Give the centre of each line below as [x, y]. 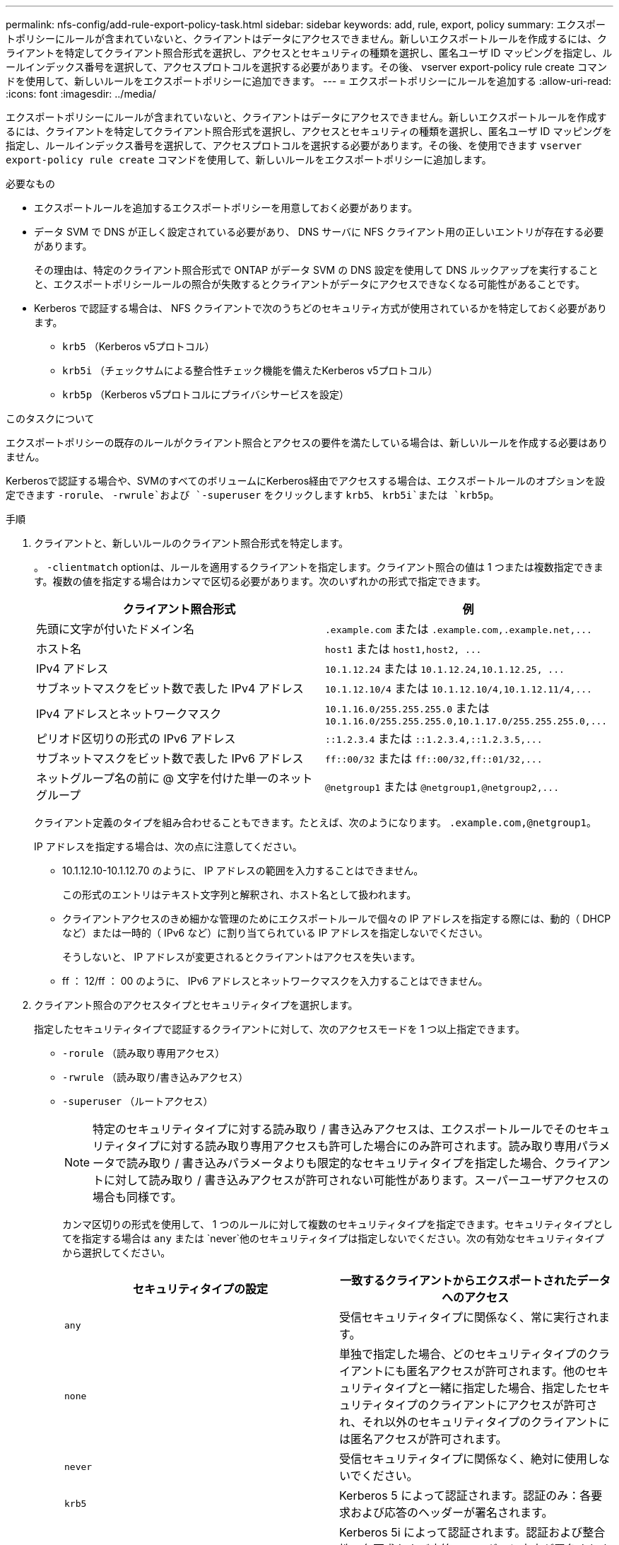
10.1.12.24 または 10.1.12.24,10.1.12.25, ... [445, 669]
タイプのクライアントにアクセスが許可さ [491, 1405]
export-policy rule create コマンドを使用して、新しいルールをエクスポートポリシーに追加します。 [249, 160]
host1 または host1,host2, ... [403, 649]
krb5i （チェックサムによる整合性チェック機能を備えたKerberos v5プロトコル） [250, 370]
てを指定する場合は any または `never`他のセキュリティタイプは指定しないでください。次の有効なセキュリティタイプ [333, 1238]
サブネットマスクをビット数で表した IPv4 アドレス [170, 688]
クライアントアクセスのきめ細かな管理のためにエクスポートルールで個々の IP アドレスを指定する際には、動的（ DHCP [337, 919]
